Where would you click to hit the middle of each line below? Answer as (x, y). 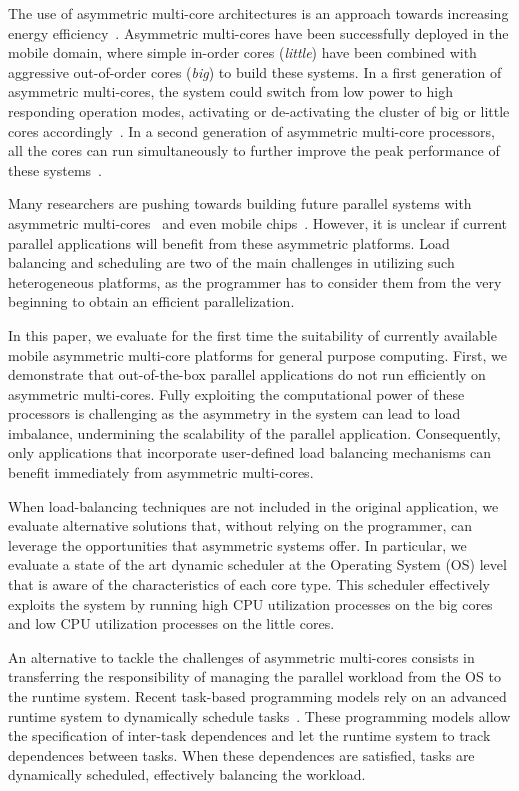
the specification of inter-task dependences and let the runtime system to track (249, 735)
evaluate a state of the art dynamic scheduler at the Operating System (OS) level (257, 564)
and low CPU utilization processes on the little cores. (171, 623)
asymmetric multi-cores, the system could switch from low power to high (230, 91)
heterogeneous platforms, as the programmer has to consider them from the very (255, 281)
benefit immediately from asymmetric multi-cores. (161, 472)
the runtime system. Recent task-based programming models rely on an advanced (257, 696)
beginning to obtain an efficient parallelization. (151, 301)
